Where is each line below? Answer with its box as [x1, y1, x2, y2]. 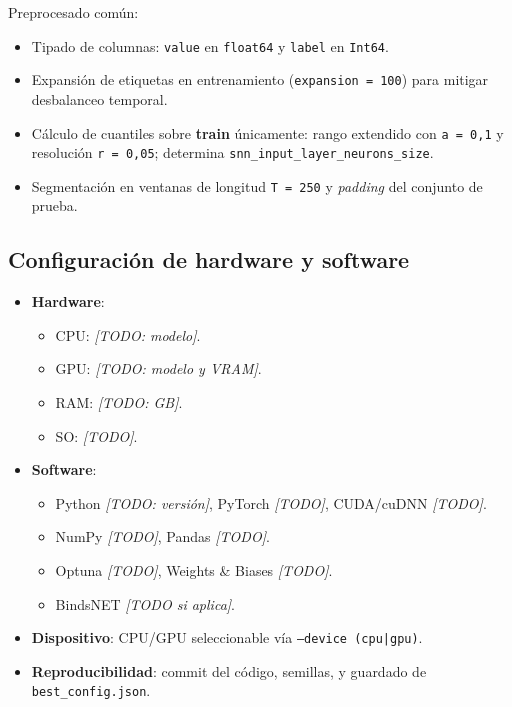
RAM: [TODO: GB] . [55, 392, 183, 413]
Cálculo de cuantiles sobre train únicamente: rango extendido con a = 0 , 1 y [31, 122, 504, 143]
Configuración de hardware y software [8, 244, 410, 275]
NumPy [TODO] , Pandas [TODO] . [55, 526, 270, 547]
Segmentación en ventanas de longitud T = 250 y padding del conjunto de [31, 175, 483, 196]
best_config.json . [31, 680, 151, 701]
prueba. [31, 195, 78, 216]
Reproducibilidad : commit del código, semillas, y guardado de [31, 660, 427, 681]
